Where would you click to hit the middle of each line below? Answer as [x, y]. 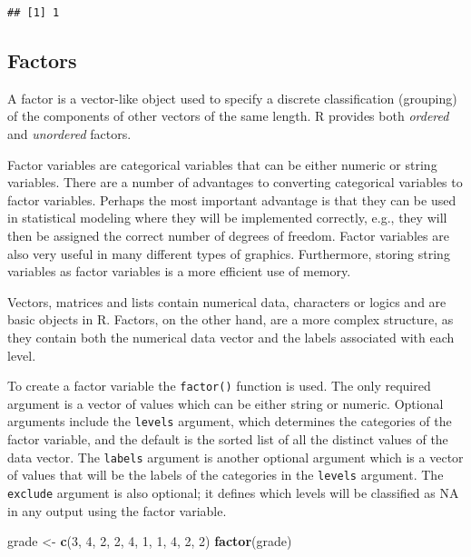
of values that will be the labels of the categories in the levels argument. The [226, 475]
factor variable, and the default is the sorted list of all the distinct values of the [228, 439]
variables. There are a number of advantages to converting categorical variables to [235, 182]
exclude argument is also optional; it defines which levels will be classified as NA [233, 492]
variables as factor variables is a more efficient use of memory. [179, 271]
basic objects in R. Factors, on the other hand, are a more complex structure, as [231, 319]
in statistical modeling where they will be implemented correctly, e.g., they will [227, 218]
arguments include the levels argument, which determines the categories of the [230, 421]
